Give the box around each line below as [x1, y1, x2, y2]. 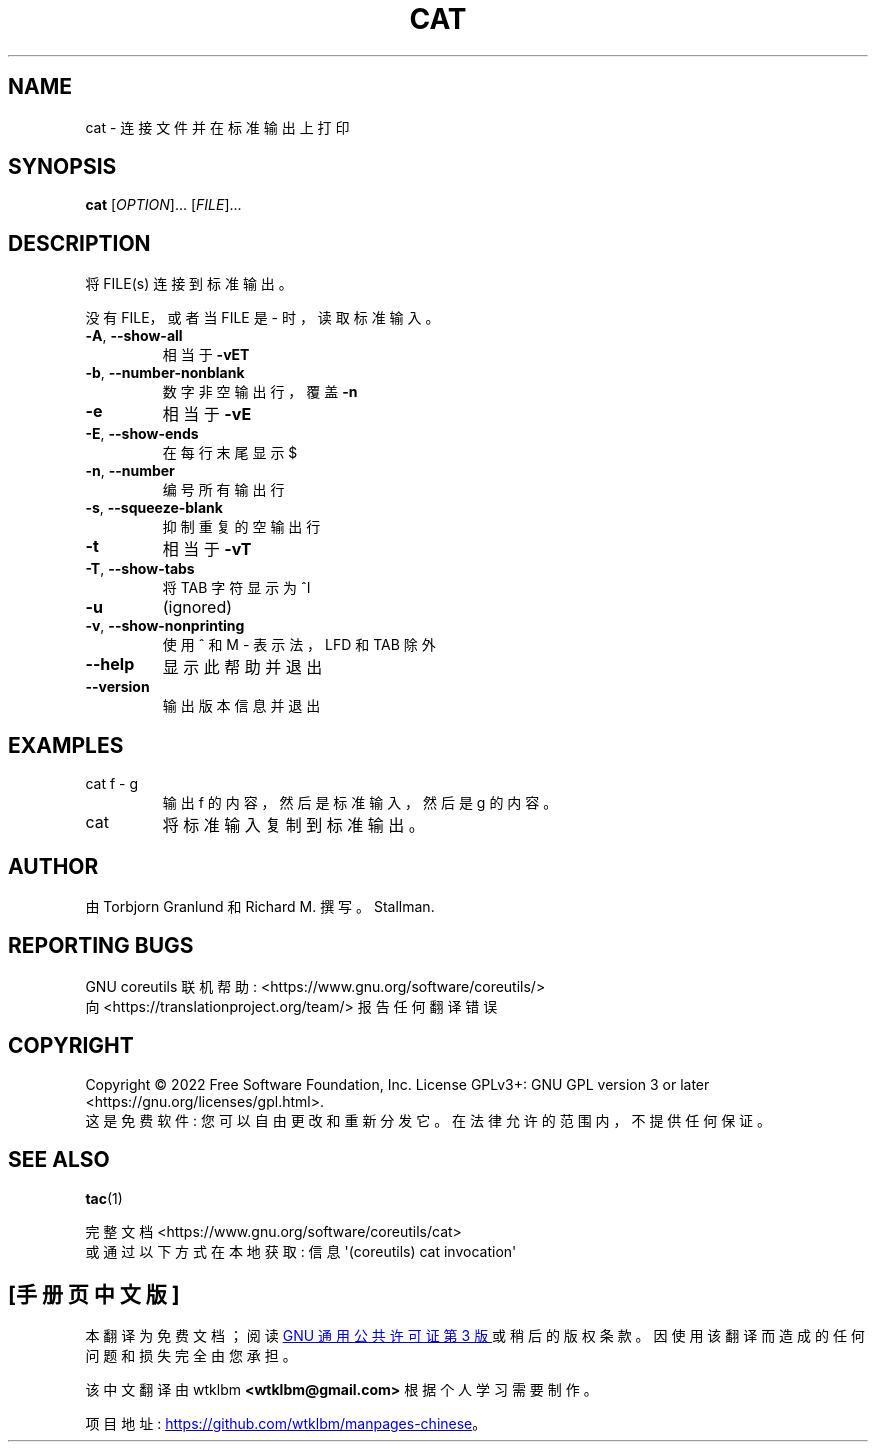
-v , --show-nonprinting [85, 617, 245, 635]
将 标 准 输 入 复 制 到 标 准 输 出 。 [162, 815, 425, 836]
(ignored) [162, 597, 233, 618]
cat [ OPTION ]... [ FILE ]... [85, 196, 242, 214]
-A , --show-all [85, 327, 183, 345]
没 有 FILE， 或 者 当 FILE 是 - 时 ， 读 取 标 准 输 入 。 [85, 309, 440, 327]
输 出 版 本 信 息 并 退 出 [162, 697, 321, 715]
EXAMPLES [8, 732, 124, 758]
